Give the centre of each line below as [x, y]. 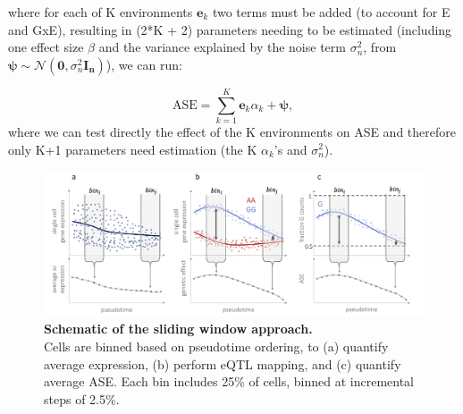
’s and [290, 149]
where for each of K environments [101, 12]
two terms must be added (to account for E [331, 12]
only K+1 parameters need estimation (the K [133, 149]
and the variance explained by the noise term [222, 47]
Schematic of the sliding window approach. [178, 329]
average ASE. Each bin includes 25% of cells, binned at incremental [229, 381]
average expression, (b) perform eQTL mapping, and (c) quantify [223, 363]
